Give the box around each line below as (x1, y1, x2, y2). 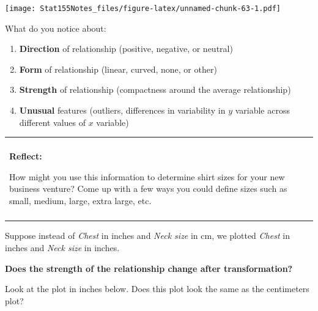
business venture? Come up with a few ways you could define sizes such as (9, 182, 287, 195)
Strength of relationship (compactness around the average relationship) (19, 83, 291, 96)
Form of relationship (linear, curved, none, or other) (19, 62, 217, 75)
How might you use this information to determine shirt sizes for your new (9, 170, 285, 183)
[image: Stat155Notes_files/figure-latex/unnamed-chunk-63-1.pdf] (5, 4, 281, 13)
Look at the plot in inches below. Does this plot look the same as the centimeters (5, 282, 309, 295)
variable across (235, 104, 290, 117)
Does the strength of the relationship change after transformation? (5, 262, 293, 274)
